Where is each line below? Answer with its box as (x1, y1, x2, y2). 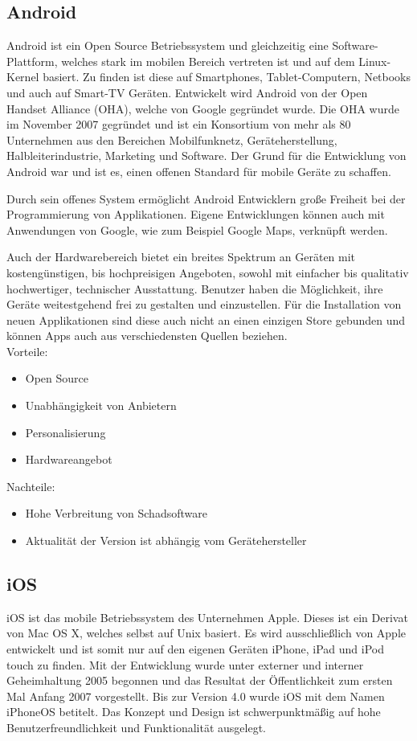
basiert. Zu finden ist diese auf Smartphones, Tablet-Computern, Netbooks (43, 68, 411, 85)
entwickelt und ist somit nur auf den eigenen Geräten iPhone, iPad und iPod (6, 641, 384, 657)
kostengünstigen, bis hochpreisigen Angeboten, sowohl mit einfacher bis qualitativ (6, 264, 409, 280)
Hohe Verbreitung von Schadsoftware (25, 505, 207, 522)
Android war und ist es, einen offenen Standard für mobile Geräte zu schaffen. (6, 162, 391, 179)
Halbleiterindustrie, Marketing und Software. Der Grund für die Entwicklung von (6, 147, 407, 164)
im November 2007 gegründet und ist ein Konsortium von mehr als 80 (6, 116, 351, 133)
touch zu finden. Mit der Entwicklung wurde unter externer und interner (6, 656, 364, 673)
